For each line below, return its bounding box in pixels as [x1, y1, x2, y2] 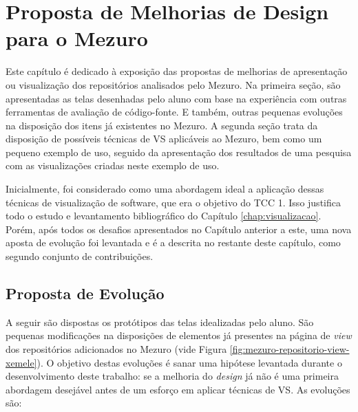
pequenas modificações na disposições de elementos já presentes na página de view [6, 328, 352, 343]
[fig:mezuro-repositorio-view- [229, 342, 350, 356]
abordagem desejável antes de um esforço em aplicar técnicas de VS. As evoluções [6, 382, 350, 396]
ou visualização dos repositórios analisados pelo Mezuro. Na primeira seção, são [6, 77, 341, 91]
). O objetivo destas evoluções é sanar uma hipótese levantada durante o [36, 355, 342, 369]
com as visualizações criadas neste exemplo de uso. [6, 158, 220, 173]
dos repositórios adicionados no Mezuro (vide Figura [6, 342, 227, 356]
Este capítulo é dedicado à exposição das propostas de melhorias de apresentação [6, 64, 348, 78]
